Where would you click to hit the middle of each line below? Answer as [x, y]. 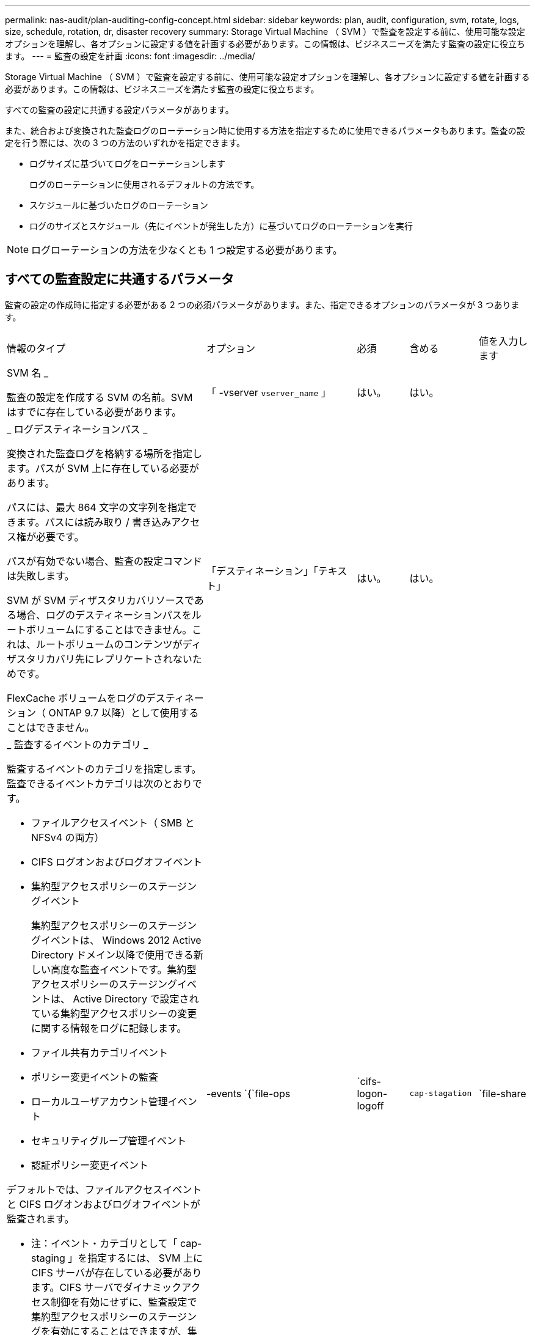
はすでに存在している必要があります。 [94, 412]
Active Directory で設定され [136, 998]
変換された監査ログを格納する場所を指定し [105, 453]
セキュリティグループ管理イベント [109, 1140]
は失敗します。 [41, 576]
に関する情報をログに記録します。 [109, 1028]
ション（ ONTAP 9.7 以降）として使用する [103, 712]
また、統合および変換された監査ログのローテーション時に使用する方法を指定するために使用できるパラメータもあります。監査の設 [265, 131]
